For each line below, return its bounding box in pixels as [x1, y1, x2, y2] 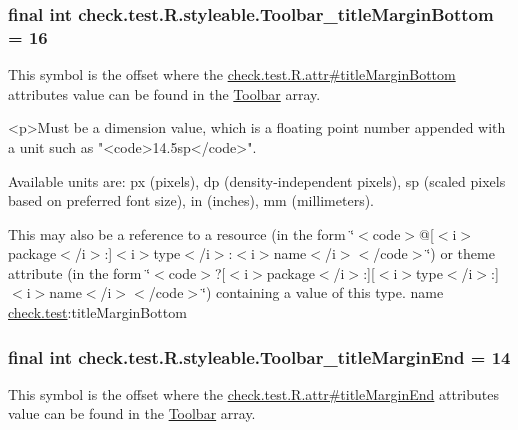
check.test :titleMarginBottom [8, 302, 187, 323]
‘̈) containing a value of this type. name [202, 282, 444, 303]
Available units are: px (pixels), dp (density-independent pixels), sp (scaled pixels [8, 170, 506, 191]
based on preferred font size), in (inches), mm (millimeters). [8, 190, 375, 211]
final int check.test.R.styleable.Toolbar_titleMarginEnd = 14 [8, 344, 511, 369]
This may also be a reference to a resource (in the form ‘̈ [8, 223, 355, 244]
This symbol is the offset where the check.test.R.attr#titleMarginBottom [8, 64, 456, 85]
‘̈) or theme [426, 243, 495, 264]
